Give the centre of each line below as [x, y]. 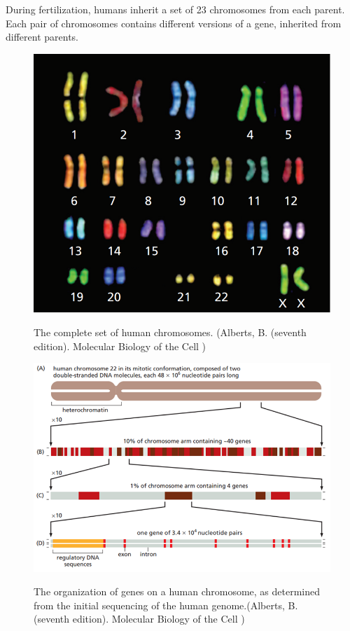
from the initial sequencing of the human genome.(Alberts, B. [166, 605]
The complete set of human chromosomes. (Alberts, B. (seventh [170, 332]
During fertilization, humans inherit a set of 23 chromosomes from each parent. [175, 9]
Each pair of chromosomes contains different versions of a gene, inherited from [174, 23]
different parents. [42, 37]
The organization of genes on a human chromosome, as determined [177, 591]
